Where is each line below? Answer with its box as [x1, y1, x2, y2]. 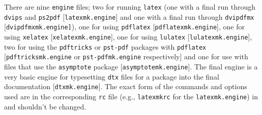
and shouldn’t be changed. [4, 101, 86, 111]
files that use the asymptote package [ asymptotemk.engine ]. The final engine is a [4, 61, 258, 71]
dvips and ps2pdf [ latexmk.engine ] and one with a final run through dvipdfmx [4, 11, 254, 22]
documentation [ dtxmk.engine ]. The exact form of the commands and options [4, 81, 247, 92]
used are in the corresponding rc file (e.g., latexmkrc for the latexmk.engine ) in [4, 91, 258, 101]
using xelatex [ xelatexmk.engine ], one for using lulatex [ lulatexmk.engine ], [4, 31, 252, 42]
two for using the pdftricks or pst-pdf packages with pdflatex [4, 41, 207, 52]
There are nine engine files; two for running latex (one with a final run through [4, 2, 256, 12]
